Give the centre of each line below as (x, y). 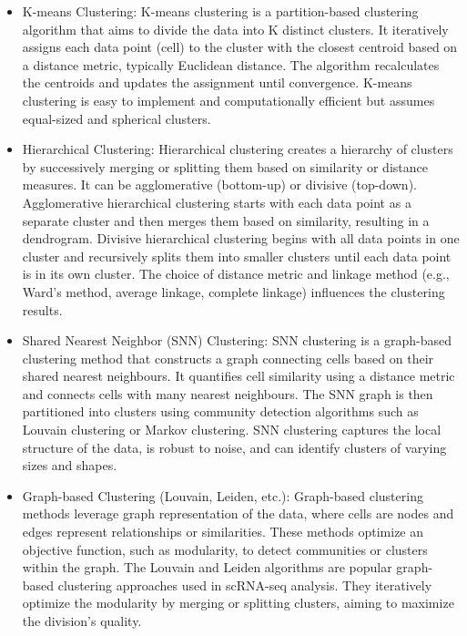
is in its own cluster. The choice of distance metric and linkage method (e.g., (236, 274)
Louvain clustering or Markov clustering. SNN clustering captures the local (232, 430)
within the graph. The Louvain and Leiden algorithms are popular (207, 567)
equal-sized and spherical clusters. (117, 118)
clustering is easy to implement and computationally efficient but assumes (228, 100)
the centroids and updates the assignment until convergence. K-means (217, 82)
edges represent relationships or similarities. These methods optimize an (223, 532)
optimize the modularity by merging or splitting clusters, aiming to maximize (238, 603)
